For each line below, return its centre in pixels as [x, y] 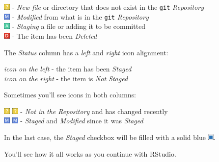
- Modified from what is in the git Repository [80, 16]
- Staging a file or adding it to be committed [79, 26]
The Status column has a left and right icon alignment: [86, 52]
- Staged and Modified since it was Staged [82, 121]
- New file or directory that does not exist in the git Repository [108, 7]
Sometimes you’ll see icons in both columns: [70, 95]
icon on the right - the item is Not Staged [66, 78]
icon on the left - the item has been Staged [68, 69]
